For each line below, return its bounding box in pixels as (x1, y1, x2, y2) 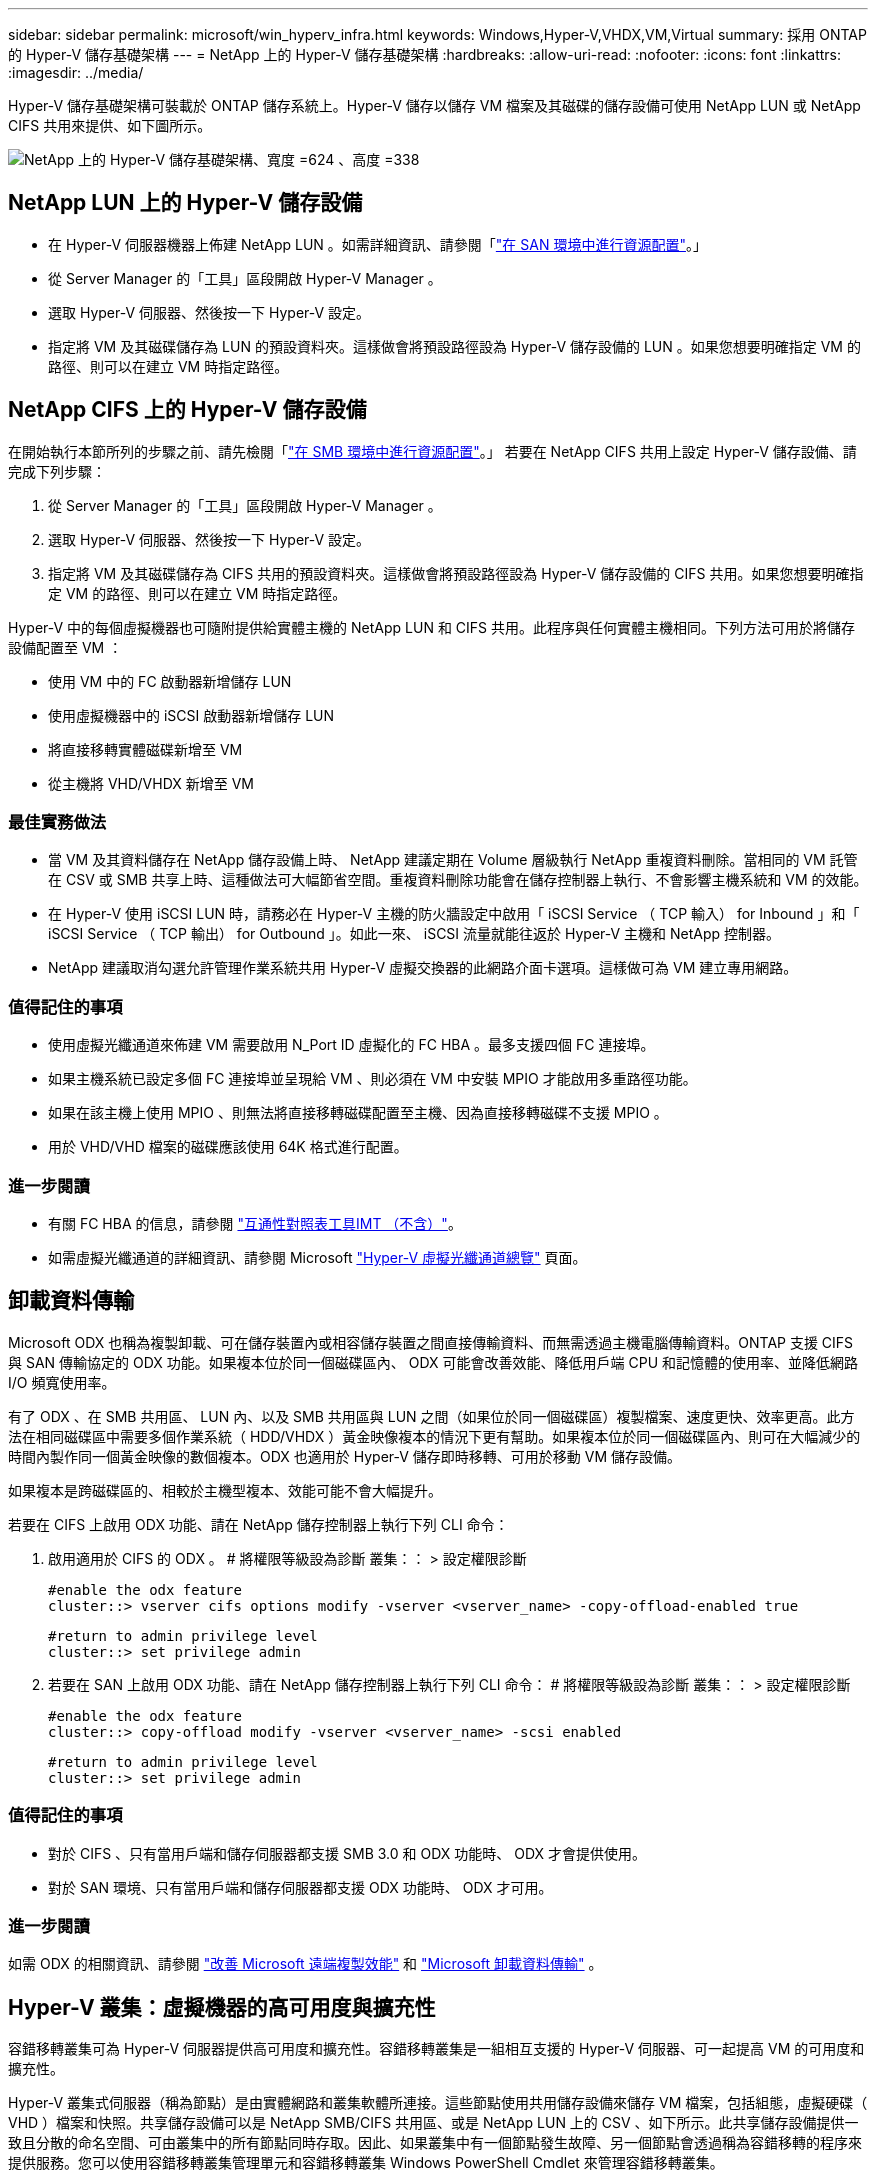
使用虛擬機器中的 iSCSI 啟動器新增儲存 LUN (48, 706, 335, 724)
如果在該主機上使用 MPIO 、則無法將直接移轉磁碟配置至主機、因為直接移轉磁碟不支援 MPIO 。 (48, 1104, 668, 1122)
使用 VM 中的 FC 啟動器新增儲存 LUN (48, 672, 292, 690)
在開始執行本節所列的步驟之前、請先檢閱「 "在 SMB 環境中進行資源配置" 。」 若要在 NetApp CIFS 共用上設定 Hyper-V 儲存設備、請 (8, 442, 857, 460)
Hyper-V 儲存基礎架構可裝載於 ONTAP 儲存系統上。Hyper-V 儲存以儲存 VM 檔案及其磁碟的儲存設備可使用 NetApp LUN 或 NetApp (8, 97, 861, 114)
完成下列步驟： (8, 462, 106, 480)
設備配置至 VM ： (8, 638, 123, 656)
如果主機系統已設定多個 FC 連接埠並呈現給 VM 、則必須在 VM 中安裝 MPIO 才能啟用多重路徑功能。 (48, 1070, 697, 1088)
